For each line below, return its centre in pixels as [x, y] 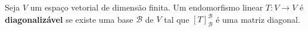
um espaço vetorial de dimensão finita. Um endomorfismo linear [147, 7]
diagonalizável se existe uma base [69, 19]
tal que [177, 19]
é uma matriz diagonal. [258, 19]
